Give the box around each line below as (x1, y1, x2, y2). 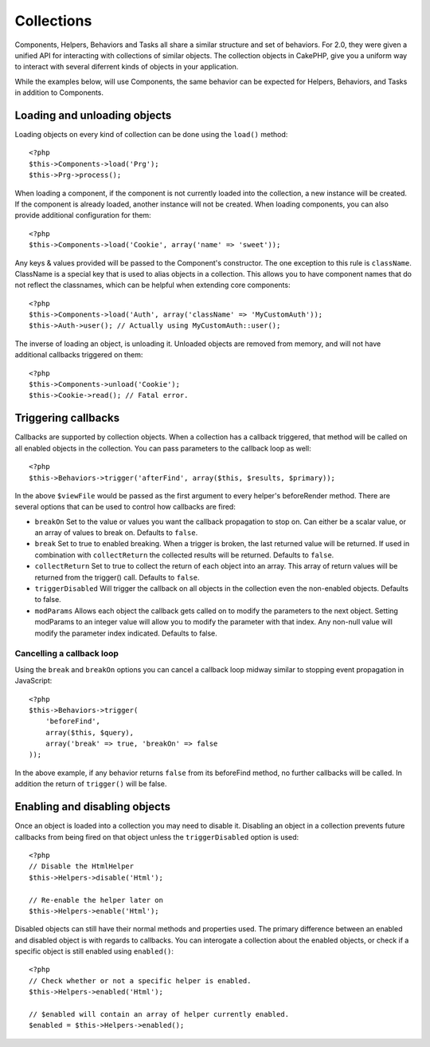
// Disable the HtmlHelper (29, 862, 135, 871)
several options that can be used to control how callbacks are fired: (14, 502, 236, 512)
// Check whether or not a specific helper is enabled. (29, 976, 252, 985)
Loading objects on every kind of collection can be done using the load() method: (14, 130, 288, 140)
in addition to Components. (14, 88, 104, 97)
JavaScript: (14, 676, 53, 686)
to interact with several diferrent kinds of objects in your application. (14, 62, 239, 72)
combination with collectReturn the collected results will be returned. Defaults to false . (34, 550, 334, 560)
